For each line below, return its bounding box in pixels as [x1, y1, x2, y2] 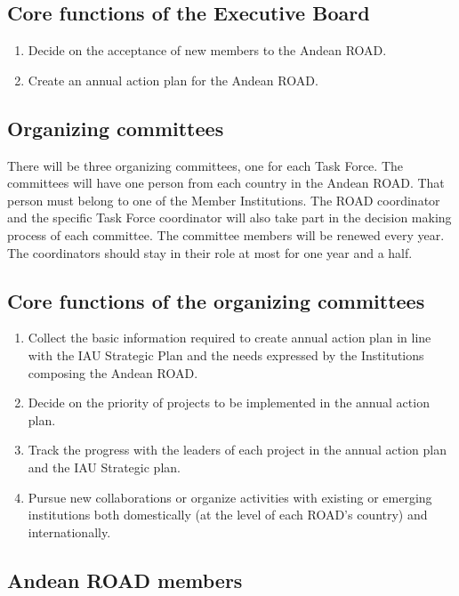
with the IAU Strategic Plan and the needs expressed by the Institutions [28, 345, 424, 364]
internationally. [28, 522, 111, 541]
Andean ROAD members [7, 566, 243, 593]
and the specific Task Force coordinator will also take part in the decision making [7, 208, 452, 227]
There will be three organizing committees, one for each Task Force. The [7, 156, 403, 174]
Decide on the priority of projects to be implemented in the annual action [28, 393, 430, 412]
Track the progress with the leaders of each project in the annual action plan [28, 440, 447, 459]
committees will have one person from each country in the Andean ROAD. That [7, 173, 445, 192]
